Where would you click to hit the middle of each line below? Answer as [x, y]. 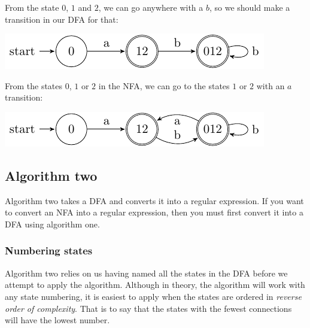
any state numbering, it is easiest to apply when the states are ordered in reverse [153, 296]
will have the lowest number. [57, 320]
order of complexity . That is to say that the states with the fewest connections [148, 308]
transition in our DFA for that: [62, 19]
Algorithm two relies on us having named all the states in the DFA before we [146, 273]
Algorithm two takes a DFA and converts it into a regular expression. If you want [154, 200]
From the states [34, 85]
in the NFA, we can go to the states [164, 85]
